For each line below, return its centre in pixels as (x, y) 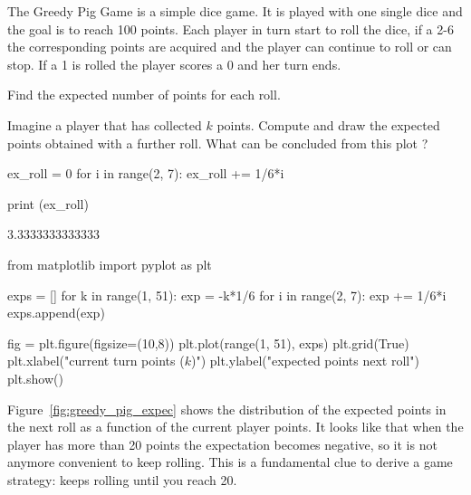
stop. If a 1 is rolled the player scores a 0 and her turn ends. (174, 64)
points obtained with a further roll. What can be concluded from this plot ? (218, 143)
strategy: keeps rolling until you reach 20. (122, 479)
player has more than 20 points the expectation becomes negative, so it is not (222, 444)
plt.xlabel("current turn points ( (96, 361)
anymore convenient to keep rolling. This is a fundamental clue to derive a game (230, 462)
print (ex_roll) (48, 203)
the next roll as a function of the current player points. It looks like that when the (235, 427)
